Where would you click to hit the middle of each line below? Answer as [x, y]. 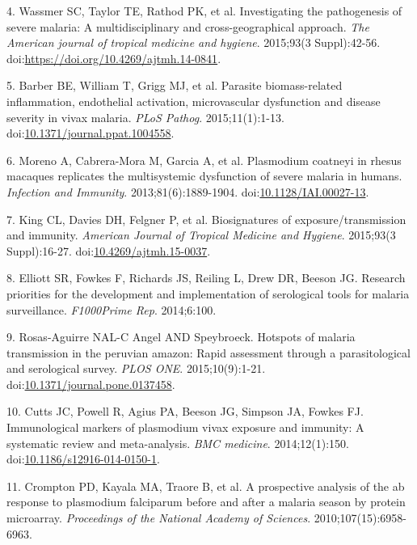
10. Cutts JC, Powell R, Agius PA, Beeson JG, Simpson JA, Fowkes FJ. [185, 411]
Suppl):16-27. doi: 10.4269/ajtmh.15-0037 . [109, 250]
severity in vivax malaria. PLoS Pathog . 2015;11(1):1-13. [145, 117]
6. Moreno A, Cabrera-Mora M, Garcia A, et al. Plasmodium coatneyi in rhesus [204, 160]
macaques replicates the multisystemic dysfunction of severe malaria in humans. [204, 176]
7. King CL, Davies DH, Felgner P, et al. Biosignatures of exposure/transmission [206, 219]
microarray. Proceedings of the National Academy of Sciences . [159, 518]
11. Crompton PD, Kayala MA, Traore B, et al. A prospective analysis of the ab [206, 486]
